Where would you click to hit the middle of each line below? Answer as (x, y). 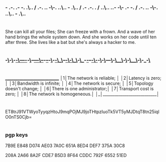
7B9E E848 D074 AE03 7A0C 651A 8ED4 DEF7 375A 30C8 (65, 146)
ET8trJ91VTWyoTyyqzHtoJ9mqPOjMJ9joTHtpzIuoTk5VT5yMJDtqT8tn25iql (82, 112)
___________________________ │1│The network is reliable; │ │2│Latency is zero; (83, 78)
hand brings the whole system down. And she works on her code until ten (81, 37)
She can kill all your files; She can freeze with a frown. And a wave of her (80, 32)
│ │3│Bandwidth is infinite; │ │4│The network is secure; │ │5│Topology (79, 83)
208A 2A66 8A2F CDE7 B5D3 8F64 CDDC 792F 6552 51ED (66, 156)
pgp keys (17, 135)
